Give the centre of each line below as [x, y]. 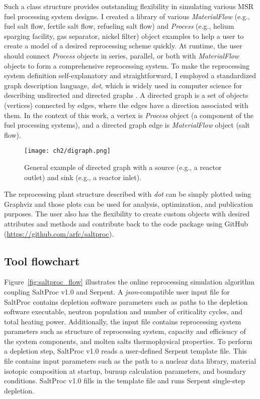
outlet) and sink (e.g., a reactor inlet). [83, 177]
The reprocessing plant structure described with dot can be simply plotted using [128, 194]
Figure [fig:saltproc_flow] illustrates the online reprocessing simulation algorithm [129, 282]
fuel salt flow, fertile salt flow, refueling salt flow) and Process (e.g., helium [119, 26]
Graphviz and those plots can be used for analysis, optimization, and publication [128, 204]
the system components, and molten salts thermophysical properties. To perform [128, 341]
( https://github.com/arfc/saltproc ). [59, 233]
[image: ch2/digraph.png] [67, 151]
